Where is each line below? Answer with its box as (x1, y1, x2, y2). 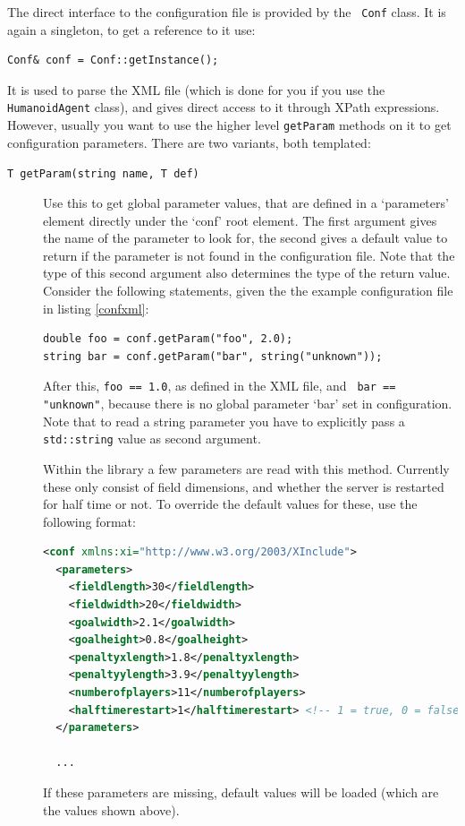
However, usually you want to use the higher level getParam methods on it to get (7, 116, 452, 134)
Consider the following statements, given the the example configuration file (43, 280, 453, 299)
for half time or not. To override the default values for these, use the (43, 495, 418, 513)
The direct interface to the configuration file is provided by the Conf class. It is (7, 3, 446, 21)
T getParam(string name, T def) (7, 168, 199, 181)
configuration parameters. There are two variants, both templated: (7, 133, 371, 151)
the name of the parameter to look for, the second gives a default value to (43, 228, 448, 247)
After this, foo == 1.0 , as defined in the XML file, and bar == (43, 376, 396, 395)
